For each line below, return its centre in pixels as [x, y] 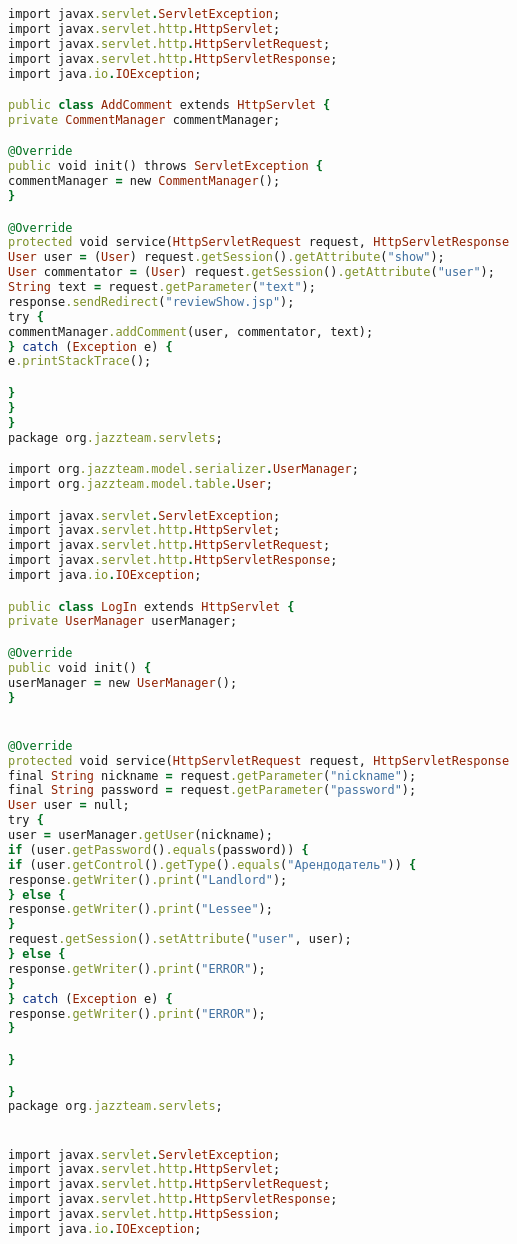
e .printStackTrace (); [80, 361]
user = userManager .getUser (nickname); [140, 835]
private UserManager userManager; [123, 621]
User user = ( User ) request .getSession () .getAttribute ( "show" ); [226, 257]
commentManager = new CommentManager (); [144, 181]
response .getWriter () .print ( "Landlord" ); [148, 879]
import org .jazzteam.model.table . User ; [140, 484]
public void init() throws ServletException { [166, 166]
